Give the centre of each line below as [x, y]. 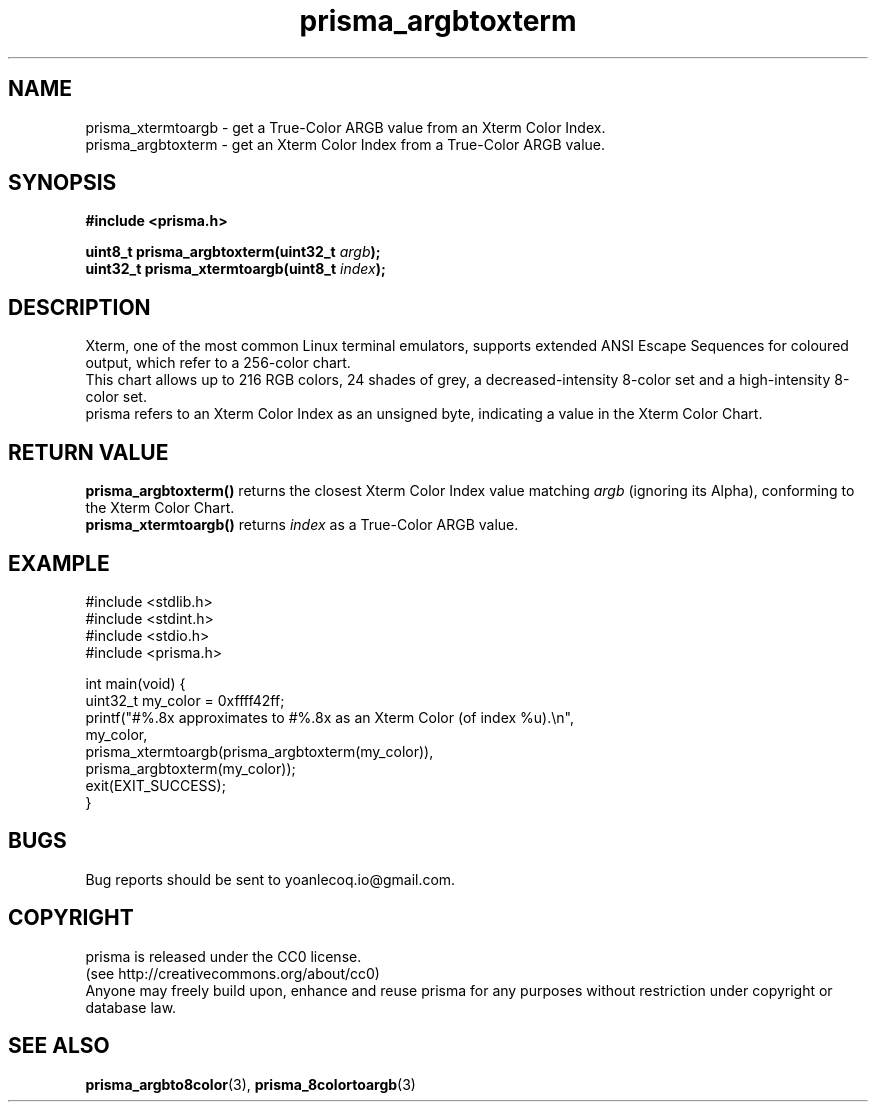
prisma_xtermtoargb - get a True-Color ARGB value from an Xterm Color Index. [345, 127]
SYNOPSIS [62, 183]
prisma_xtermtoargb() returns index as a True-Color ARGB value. [302, 525]
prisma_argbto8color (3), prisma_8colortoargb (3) [250, 1084]
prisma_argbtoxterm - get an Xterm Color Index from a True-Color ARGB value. [345, 144]
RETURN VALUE [88, 452]
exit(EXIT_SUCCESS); [155, 785]
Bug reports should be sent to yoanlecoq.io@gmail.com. [270, 879]
